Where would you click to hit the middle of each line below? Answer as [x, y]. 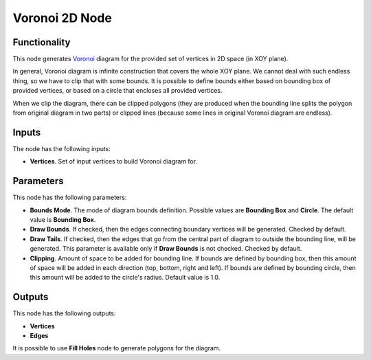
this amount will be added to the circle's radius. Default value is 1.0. [125, 278]
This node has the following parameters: [70, 198]
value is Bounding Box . [63, 220]
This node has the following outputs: [64, 313]
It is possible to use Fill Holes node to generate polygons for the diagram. [117, 348]
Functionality [42, 42]
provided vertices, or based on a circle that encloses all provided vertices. [117, 91]
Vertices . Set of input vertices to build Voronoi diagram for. [114, 161]
